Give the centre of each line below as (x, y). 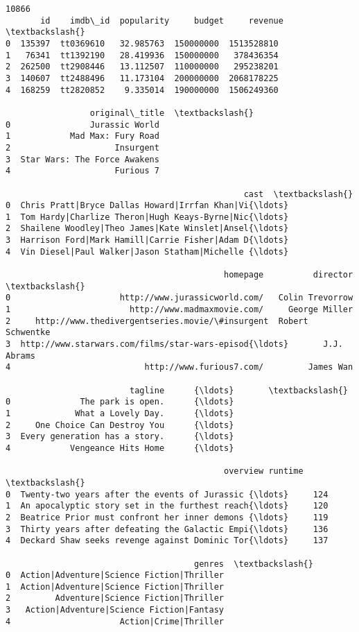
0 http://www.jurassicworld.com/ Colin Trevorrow (179, 298)
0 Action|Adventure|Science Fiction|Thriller (115, 575)
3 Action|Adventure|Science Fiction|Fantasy (115, 610)
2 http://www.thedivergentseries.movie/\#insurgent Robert (157, 321)
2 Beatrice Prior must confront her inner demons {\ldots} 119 (167, 517)
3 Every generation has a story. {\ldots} (120, 437)
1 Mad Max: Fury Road (82, 136)
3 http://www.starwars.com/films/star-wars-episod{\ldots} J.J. (174, 344)
